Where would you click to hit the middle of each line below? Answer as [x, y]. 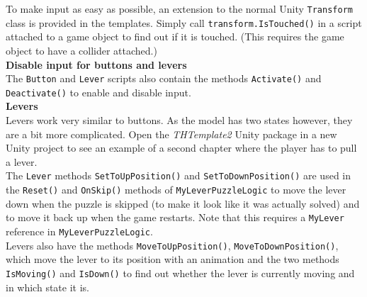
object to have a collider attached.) [81, 50]
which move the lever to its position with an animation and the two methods [173, 259]
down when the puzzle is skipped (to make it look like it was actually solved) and [183, 203]
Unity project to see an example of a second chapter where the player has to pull [181, 148]
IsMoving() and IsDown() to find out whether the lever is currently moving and [180, 273]
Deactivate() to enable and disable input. [98, 92]
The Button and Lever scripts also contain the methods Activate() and [164, 78]
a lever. [22, 161]
